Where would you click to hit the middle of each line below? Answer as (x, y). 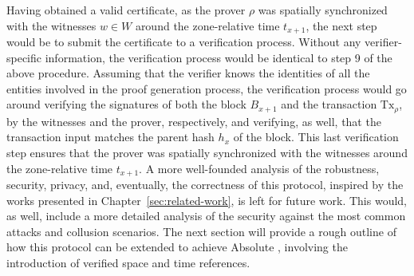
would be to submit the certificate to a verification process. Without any (184, 42)
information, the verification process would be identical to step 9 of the (219, 57)
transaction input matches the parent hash (110, 137)
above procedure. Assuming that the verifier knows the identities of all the (188, 73)
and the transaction (329, 104)
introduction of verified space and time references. (128, 263)
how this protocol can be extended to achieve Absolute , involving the (177, 247)
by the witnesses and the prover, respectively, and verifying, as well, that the (194, 121)
